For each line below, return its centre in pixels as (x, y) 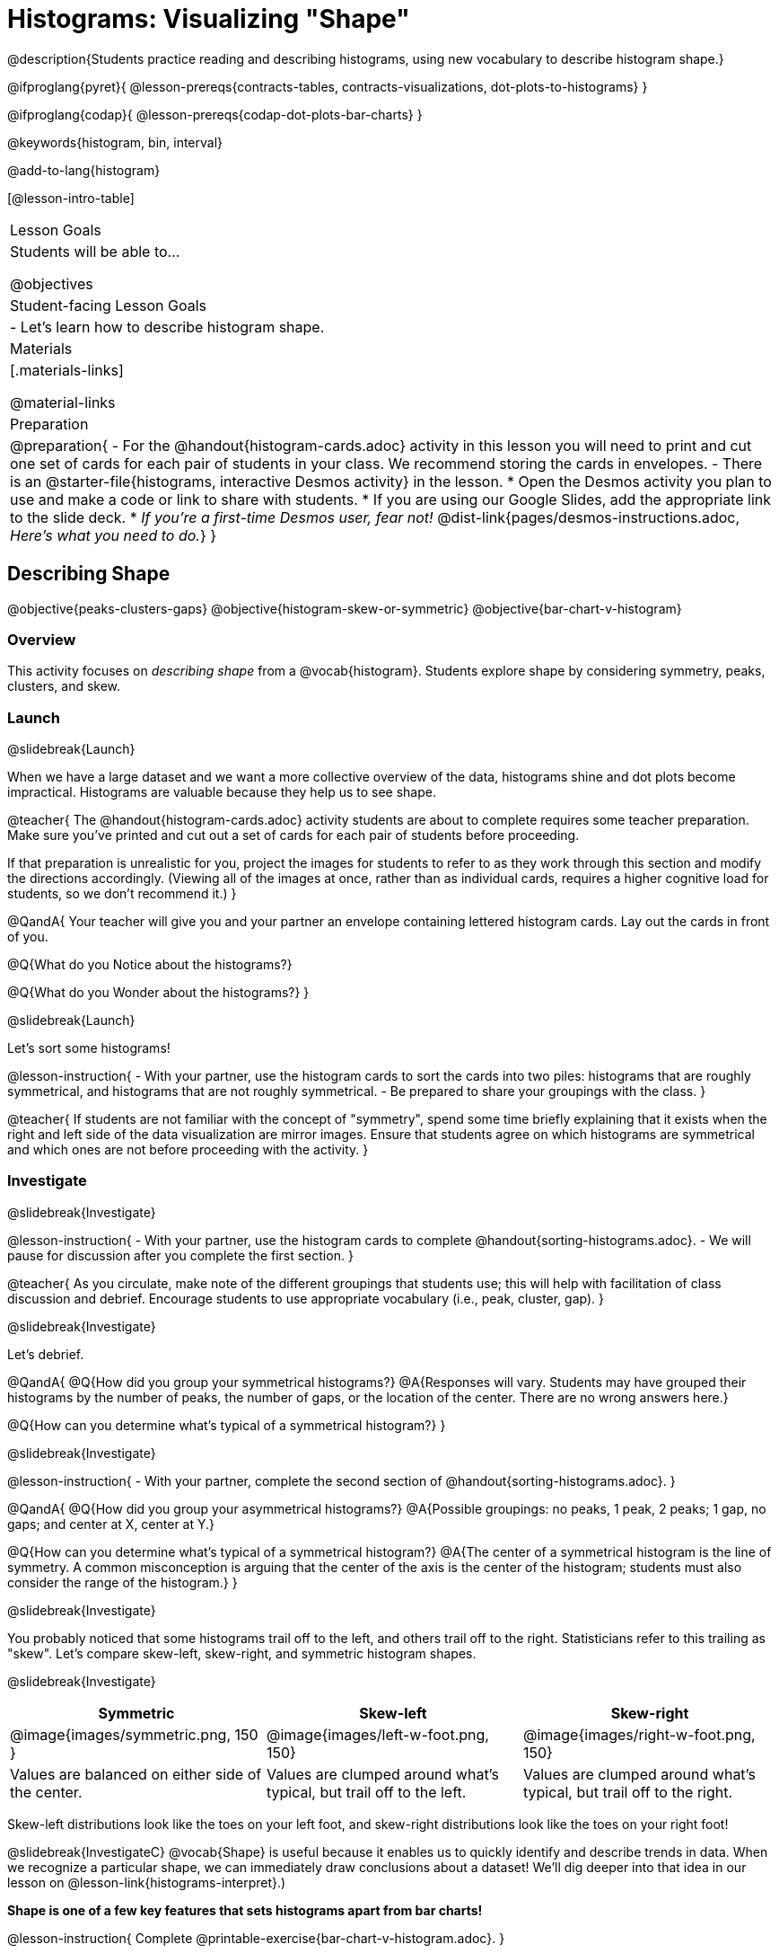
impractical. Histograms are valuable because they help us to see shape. (222, 792)
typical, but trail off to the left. (366, 1792)
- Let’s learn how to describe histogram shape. (167, 327)
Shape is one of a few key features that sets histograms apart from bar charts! (245, 1910)
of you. (28, 937)
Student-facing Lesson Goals (109, 305)
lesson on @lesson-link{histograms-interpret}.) (147, 1882)
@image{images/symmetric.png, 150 (134, 1734)
